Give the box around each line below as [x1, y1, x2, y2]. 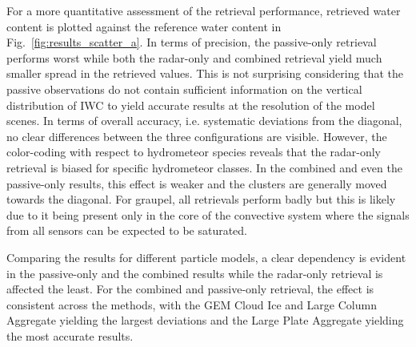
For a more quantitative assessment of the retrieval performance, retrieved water [6, 2, 401, 18]
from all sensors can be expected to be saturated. [6, 222, 248, 239]
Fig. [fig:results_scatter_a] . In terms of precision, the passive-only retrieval [6, 34, 377, 50]
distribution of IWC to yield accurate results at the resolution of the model [6, 96, 375, 113]
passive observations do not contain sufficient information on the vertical [6, 80, 362, 97]
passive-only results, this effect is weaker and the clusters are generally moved [6, 175, 387, 192]
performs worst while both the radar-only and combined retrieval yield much [6, 49, 382, 66]
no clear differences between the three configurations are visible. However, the [6, 127, 387, 144]
